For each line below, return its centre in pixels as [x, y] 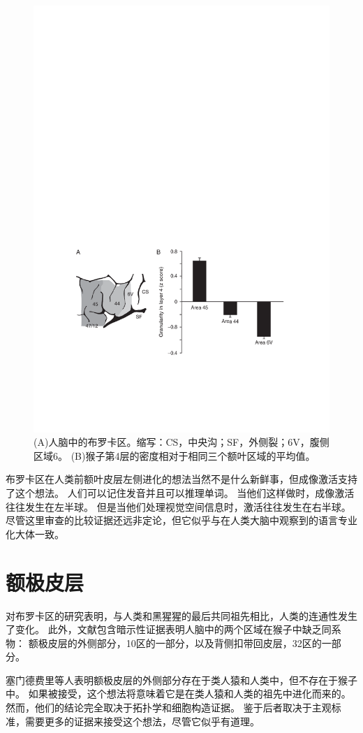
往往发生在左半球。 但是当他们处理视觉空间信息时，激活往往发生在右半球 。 [178, 506]
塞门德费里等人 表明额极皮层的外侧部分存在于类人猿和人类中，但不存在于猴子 [181, 680]
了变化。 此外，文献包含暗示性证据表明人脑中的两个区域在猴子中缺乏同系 [173, 629]
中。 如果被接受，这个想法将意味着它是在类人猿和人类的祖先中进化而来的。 [178, 694]
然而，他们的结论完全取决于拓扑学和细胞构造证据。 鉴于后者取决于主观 [169, 707]
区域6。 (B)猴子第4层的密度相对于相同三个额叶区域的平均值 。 [175, 455]
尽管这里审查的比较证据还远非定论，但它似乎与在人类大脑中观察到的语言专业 [181, 520]
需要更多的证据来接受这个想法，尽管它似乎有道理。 [142, 721]
